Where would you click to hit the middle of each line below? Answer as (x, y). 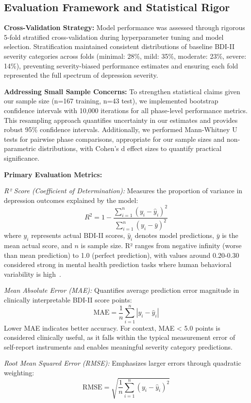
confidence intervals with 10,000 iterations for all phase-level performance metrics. (126, 110)
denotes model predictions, (174, 235)
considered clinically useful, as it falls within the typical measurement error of (120, 337)
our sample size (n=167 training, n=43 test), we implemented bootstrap (111, 101)
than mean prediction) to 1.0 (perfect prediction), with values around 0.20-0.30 (122, 255)
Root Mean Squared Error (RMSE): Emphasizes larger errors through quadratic (123, 363)
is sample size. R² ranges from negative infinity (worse (161, 245)
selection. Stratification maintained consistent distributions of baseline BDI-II (119, 46)
